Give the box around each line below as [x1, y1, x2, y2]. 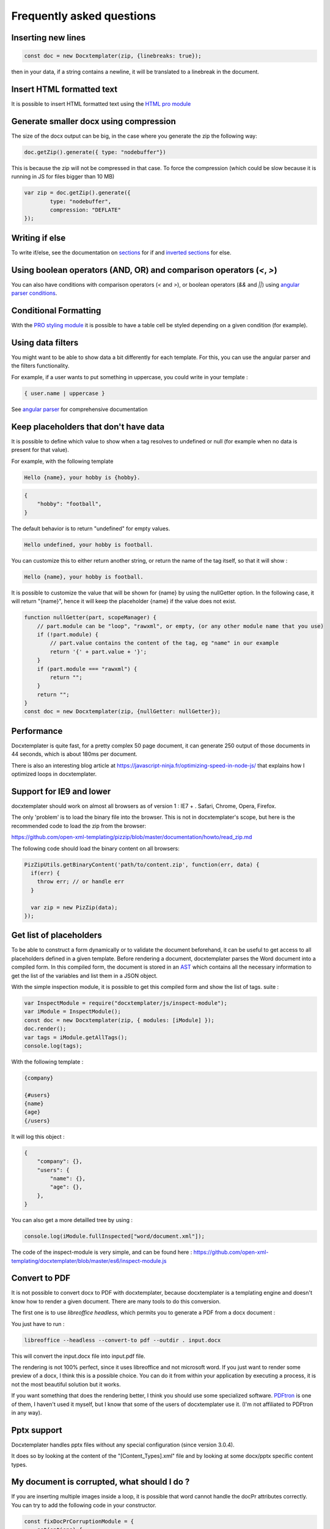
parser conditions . [11, 289, 57, 297]
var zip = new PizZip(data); [31, 904, 119, 911]
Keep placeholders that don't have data [11, 421, 165, 432]
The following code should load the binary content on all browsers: [11, 845, 180, 852]
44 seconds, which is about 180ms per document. [11, 750, 137, 758]
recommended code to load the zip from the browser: [11, 822, 147, 829]
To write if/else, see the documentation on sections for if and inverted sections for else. [11, 248, 232, 256]
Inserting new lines [11, 32, 86, 43]
